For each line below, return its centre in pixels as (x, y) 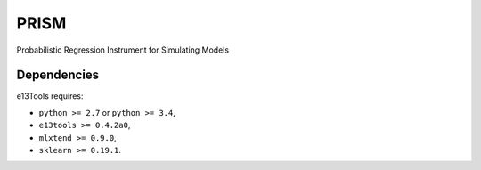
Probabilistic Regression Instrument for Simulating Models (123, 50)
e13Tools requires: (50, 96)
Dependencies (58, 75)
